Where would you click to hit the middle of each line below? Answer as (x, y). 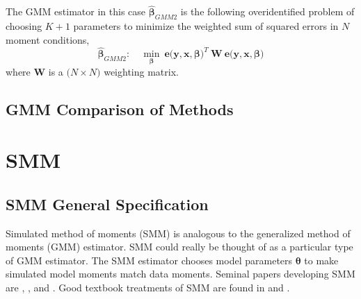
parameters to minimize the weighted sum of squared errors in (206, 26)
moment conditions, (48, 39)
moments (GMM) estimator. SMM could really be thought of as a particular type (179, 247)
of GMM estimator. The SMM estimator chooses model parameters (149, 260)
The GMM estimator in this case (76, 11)
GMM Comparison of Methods (120, 109)
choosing (24, 26)
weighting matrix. (141, 71)
